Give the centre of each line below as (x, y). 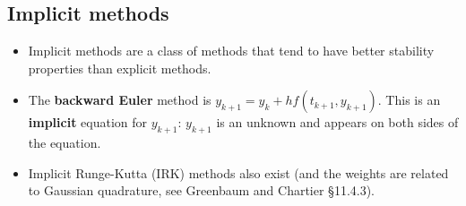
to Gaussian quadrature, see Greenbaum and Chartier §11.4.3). (201, 190)
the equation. (65, 143)
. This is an (409, 100)
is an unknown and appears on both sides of (337, 122)
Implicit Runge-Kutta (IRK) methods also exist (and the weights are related (238, 172)
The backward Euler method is (120, 100)
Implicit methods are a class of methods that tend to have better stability (231, 51)
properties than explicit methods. (120, 68)
